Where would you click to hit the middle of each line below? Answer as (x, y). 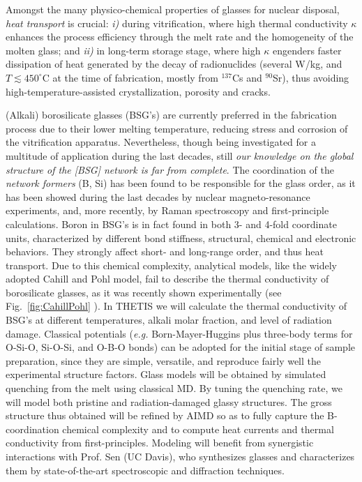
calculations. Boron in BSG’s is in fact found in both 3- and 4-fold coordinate (171, 224)
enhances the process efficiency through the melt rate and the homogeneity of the (180, 37)
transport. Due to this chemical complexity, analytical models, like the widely (171, 265)
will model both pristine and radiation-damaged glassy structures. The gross (169, 401)
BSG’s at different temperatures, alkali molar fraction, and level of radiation (169, 320)
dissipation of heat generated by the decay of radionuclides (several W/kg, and (174, 64)
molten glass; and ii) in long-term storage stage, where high (133, 50)
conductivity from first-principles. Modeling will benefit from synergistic (160, 443)
